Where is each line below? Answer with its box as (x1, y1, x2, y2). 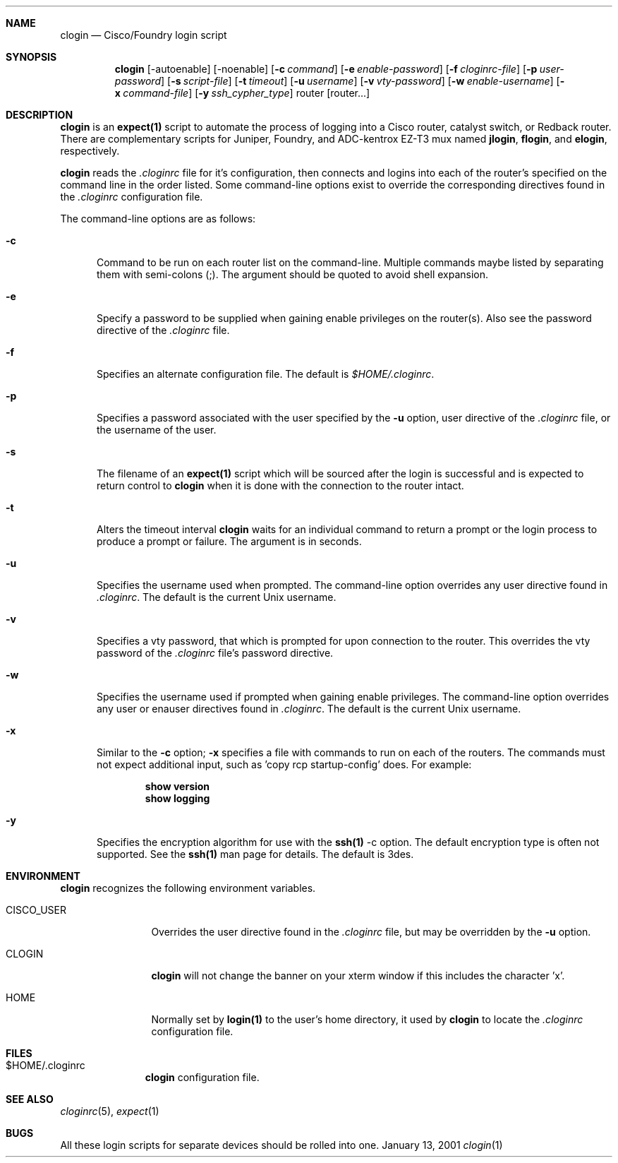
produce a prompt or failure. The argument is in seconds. (97, 535, 362, 547)
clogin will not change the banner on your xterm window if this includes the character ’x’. (151, 970, 565, 982)
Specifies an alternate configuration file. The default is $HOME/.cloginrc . (97, 368, 435, 380)
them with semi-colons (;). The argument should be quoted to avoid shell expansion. (97, 268, 489, 280)
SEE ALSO (6, 1093, 54, 1105)
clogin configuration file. (145, 1071, 260, 1083)
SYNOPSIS (6, 51, 57, 63)
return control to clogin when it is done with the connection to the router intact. (97, 479, 464, 491)
